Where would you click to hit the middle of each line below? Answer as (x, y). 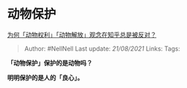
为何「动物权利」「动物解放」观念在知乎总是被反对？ (82, 35)
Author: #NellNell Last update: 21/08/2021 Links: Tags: (102, 49)
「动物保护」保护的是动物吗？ (50, 62)
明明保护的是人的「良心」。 (45, 78)
